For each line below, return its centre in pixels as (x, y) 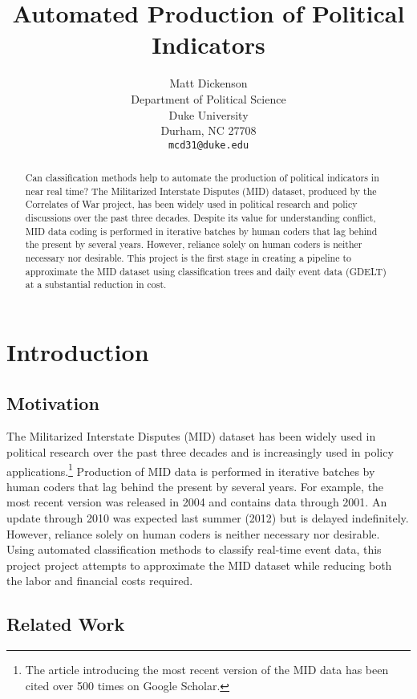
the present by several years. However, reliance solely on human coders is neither (194, 244)
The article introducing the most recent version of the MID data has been (207, 670)
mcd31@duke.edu (208, 145)
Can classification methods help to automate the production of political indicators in (202, 178)
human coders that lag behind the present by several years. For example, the (195, 486)
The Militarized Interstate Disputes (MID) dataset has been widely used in (191, 436)
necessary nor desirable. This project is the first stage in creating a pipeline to (188, 258)
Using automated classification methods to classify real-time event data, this (194, 549)
